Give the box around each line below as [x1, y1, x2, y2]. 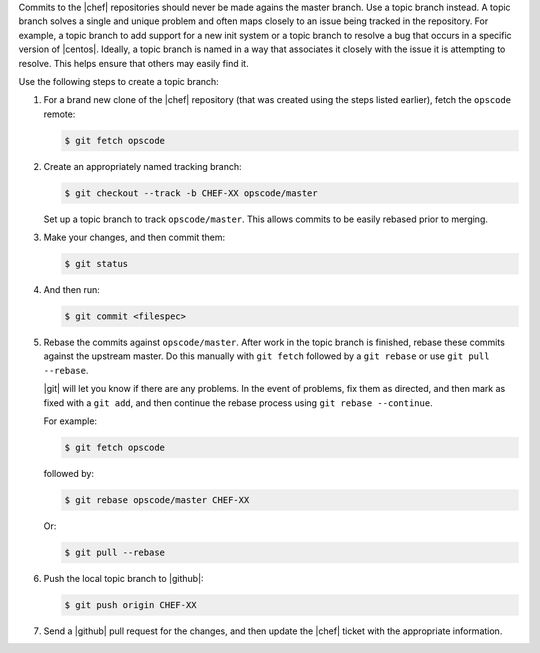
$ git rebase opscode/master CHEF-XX [64, 494, 250, 505]
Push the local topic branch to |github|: [43, 572, 204, 584]
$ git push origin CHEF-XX [64, 599, 197, 610]
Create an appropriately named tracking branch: [43, 160, 242, 172]
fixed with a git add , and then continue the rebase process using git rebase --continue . [43, 396, 434, 409]
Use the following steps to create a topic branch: [18, 75, 219, 87]
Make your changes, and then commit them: [43, 231, 225, 244]
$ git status [64, 258, 129, 270]
